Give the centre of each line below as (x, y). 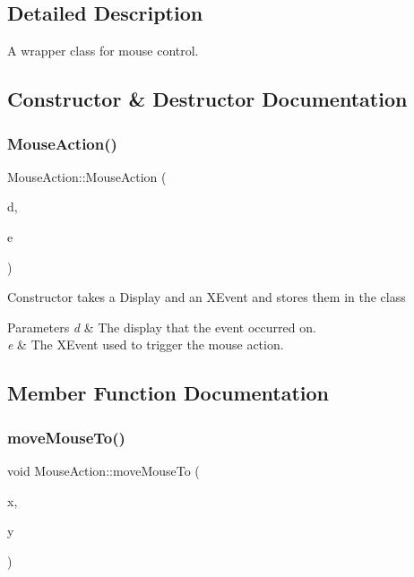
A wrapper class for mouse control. (103, 51)
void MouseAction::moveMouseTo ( (103, 470)
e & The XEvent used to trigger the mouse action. (146, 344)
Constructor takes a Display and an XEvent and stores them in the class (207, 297)
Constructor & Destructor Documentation (207, 99)
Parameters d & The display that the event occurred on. (162, 327)
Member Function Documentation (168, 393)
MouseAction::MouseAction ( (87, 176)
